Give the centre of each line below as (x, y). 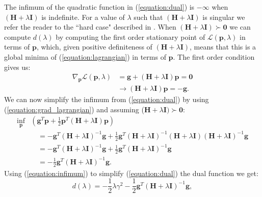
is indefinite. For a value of (83, 17)
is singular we (224, 17)
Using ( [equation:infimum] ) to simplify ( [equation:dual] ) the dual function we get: (131, 173)
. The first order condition (214, 56)
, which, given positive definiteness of (94, 47)
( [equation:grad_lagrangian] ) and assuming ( (74, 109)
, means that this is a (223, 47)
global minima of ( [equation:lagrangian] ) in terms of (85, 56)
